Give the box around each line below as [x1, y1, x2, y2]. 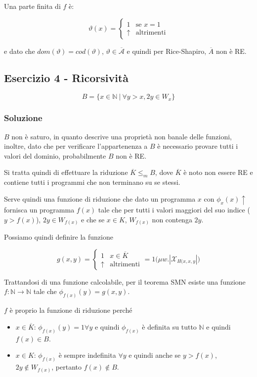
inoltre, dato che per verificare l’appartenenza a [4, 141, 148, 151]
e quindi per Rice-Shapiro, [127, 45, 207, 56]
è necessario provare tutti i [157, 141, 238, 151]
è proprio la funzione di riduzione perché [9, 305, 132, 315]
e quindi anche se [128, 350, 181, 360]
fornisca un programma [4, 205, 75, 215]
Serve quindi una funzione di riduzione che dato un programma [4, 193, 196, 204]
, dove [155, 167, 173, 177]
